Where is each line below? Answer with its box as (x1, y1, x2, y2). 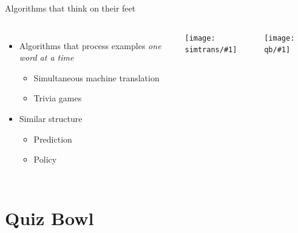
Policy (33, 153, 57, 166)
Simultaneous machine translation (33, 71, 160, 84)
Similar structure (19, 112, 83, 124)
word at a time (19, 51, 74, 64)
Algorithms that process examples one (19, 39, 161, 52)
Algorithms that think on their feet (5, 2, 136, 14)
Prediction (33, 132, 72, 145)
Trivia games (33, 92, 82, 104)
